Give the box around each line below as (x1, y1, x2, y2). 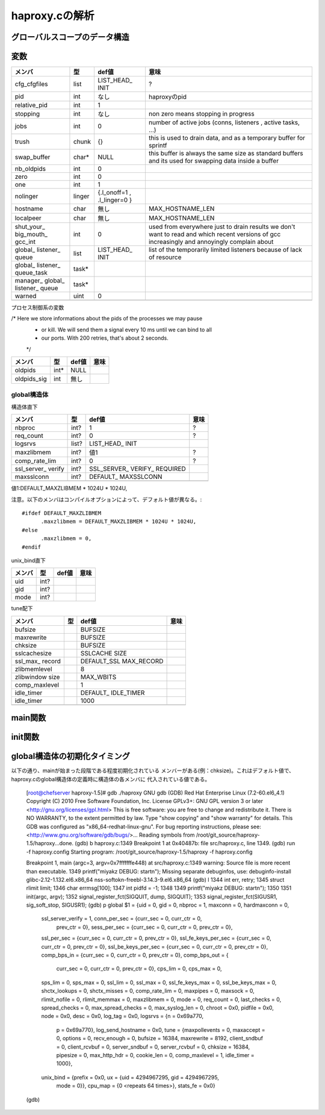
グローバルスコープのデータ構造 (11, 32, 129, 42)
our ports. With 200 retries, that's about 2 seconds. (41, 334, 169, 342)
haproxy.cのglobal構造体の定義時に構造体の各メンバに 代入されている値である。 (11, 775, 211, 782)
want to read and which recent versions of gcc (148, 230, 281, 239)
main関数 (11, 713, 46, 723)
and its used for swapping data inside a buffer (148, 157, 279, 165)
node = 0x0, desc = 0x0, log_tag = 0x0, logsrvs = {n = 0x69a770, (41, 1013, 204, 1020)
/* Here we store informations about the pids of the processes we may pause (11, 315, 203, 322)
